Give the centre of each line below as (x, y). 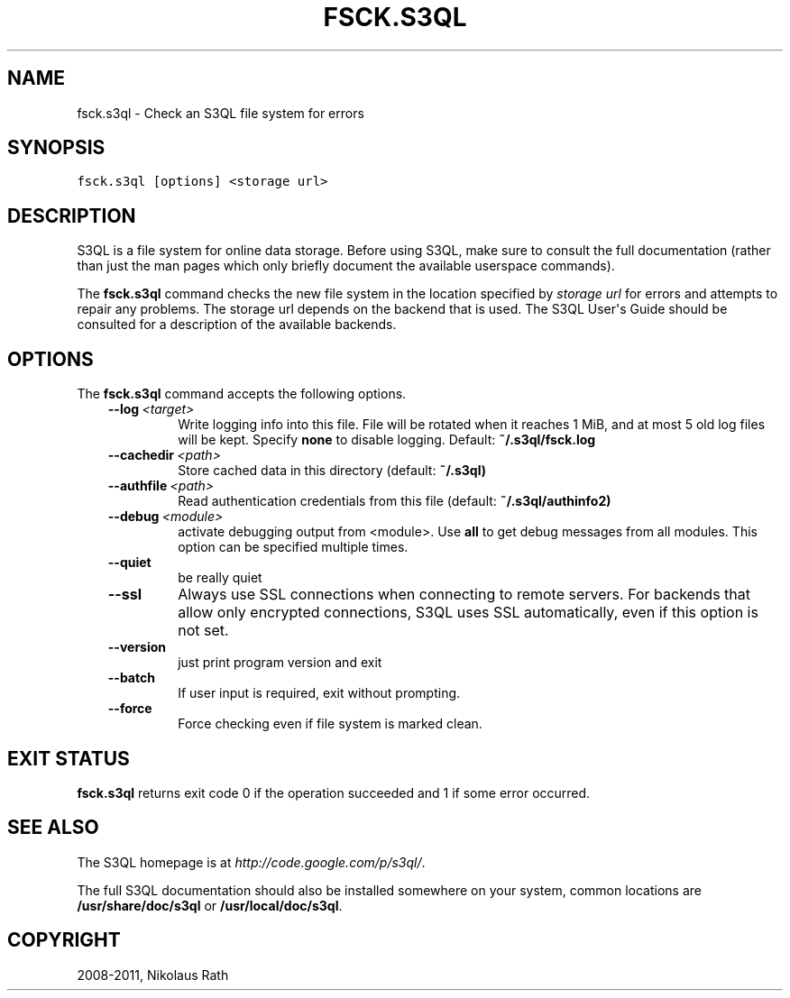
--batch (131, 678)
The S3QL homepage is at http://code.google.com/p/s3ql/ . (251, 862)
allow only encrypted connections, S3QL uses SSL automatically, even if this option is (468, 613)
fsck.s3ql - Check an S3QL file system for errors (220, 113)
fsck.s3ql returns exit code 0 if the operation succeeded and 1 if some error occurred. (334, 792)
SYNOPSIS (56, 148)
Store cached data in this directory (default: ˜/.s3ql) (332, 471)
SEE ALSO (53, 828)
